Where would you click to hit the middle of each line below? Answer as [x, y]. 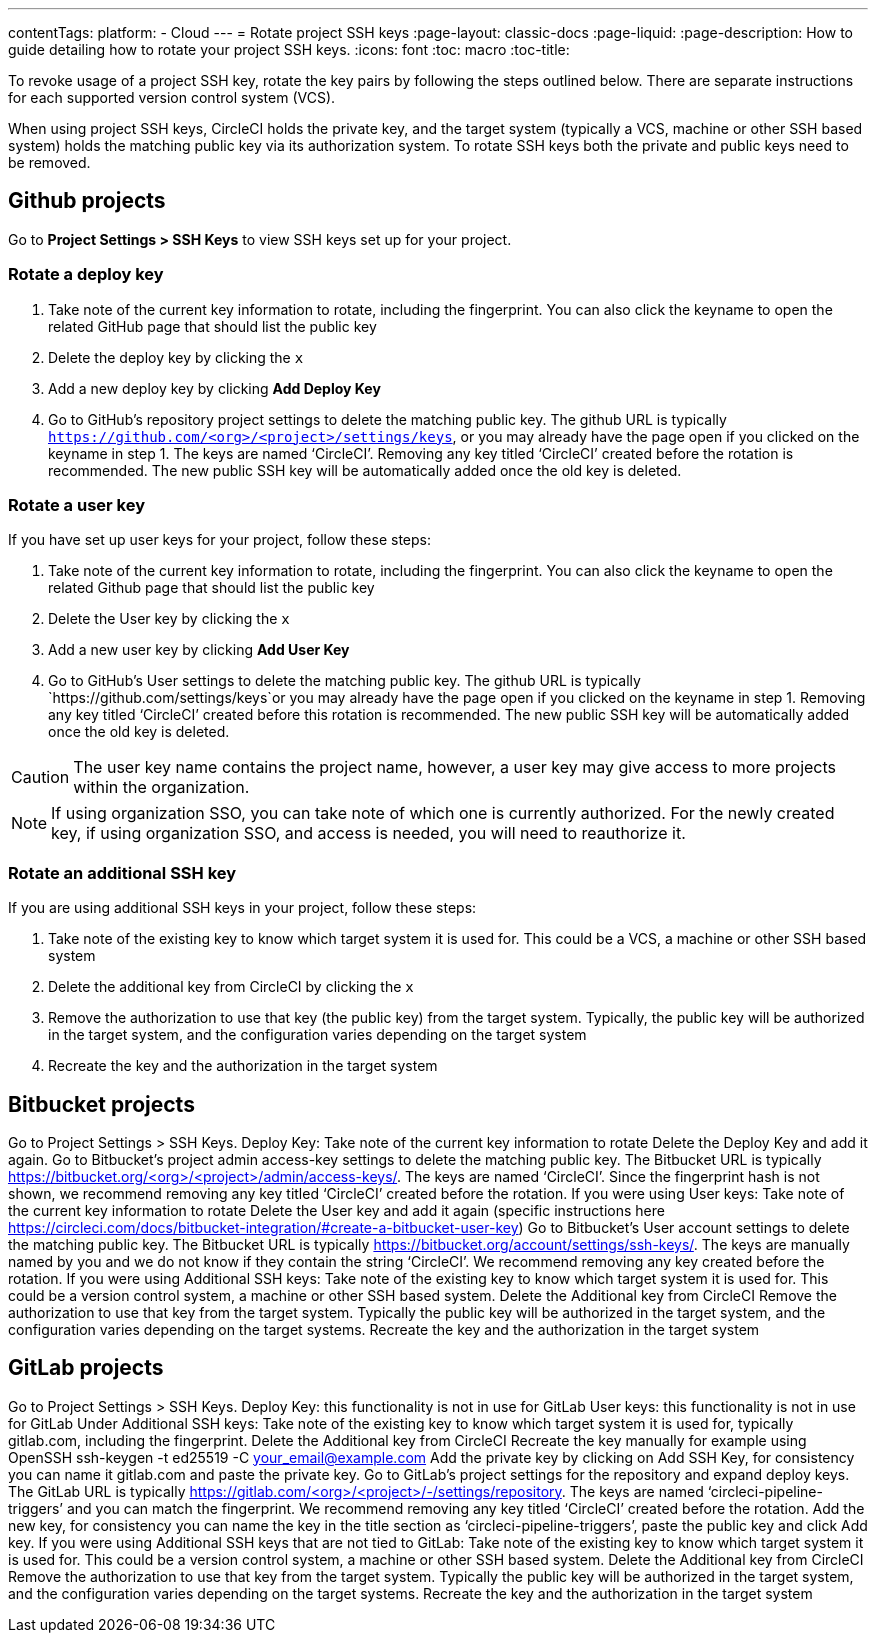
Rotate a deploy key [86, 274]
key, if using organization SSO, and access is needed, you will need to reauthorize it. [368, 833]
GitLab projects [86, 1368]
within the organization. [161, 787]
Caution [40, 777]
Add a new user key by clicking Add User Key [199, 650]
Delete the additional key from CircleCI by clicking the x [231, 987]
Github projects [87, 201]
